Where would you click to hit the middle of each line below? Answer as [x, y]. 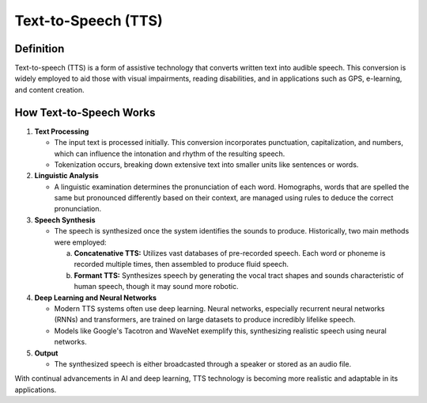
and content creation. [49, 89]
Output [46, 353]
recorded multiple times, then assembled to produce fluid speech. [181, 264]
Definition [40, 49]
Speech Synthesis [65, 220]
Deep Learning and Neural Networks [96, 298]
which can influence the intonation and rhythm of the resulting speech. [170, 154]
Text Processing [62, 131]
